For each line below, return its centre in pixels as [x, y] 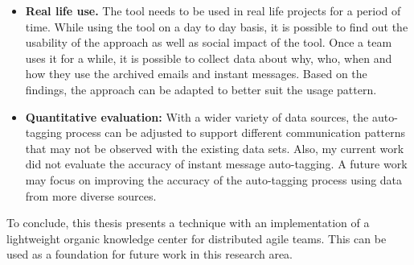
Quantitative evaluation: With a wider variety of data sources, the [197, 116]
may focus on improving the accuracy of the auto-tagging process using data [214, 179]
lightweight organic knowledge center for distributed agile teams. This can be [197, 238]
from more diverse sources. [91, 195]
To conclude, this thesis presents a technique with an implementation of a [188, 223]
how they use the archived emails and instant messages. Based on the [196, 74]
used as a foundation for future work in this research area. [150, 254]
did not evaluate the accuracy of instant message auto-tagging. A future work [216, 164]
